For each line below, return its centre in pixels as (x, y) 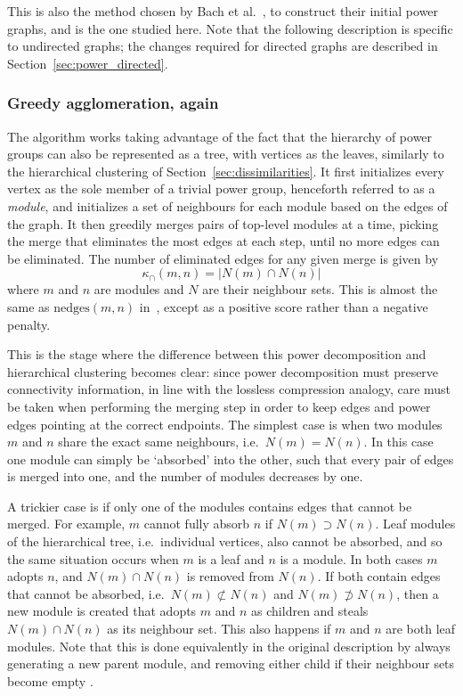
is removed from (230, 576)
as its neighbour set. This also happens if (219, 629)
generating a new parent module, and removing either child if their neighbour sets (231, 663)
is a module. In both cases (351, 558)
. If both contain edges (379, 576)
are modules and (139, 289)
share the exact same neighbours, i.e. (158, 442)
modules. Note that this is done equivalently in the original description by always (229, 646)
